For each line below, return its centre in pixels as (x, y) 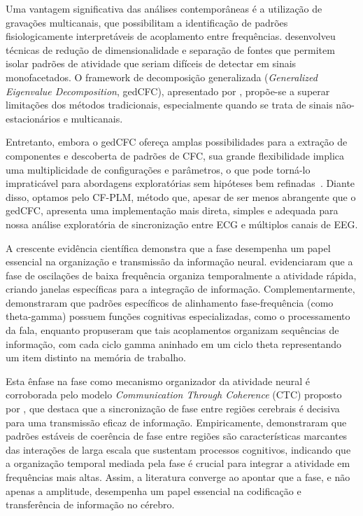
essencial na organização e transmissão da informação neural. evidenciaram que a (179, 262)
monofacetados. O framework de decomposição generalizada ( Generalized (162, 77)
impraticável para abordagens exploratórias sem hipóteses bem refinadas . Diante (180, 183)
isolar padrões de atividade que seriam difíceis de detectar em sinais (151, 63)
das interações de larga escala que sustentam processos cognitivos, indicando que (178, 449)
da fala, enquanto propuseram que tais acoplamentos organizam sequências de (172, 330)
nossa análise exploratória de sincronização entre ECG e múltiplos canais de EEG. (182, 224)
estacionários (33, 118)
